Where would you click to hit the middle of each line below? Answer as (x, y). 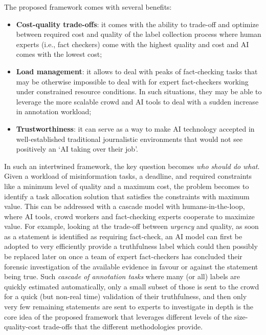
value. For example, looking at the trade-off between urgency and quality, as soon (131, 226)
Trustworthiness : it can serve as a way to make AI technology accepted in (135, 128)
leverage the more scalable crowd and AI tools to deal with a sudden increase (137, 101)
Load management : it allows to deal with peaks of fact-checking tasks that (137, 71)
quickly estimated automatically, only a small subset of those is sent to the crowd (132, 286)
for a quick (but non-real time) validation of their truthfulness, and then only (126, 296)
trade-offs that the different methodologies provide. (123, 327)
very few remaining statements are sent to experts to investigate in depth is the (129, 307)
